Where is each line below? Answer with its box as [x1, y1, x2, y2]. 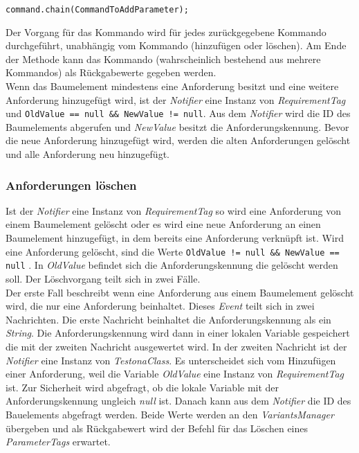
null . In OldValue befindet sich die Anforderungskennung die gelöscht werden [6, 258, 338, 272]
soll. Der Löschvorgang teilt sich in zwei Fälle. [6, 271, 201, 285]
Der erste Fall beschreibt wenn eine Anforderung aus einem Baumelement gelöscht [6, 285, 354, 299]
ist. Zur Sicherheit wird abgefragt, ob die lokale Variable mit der [6, 380, 279, 394]
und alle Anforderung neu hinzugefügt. [6, 147, 169, 161]
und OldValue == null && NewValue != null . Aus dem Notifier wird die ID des [6, 106, 351, 121]
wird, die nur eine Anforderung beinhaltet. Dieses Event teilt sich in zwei [6, 299, 315, 313]
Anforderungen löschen [6, 176, 137, 193]
